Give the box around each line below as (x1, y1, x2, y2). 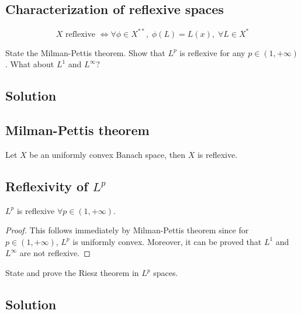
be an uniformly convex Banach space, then (29, 148, 186, 160)
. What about (5, 58, 54, 70)
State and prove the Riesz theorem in (5, 267, 139, 279)
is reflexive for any (179, 46, 245, 58)
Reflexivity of (5, 177, 88, 195)
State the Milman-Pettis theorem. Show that (5, 46, 165, 58)
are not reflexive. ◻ (19, 247, 91, 259)
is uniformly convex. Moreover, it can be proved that (72, 235, 262, 247)
